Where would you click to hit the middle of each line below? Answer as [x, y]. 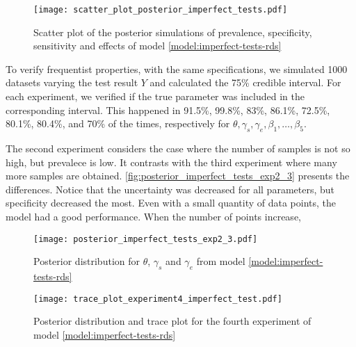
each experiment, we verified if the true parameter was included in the [155, 96]
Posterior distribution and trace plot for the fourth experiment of [172, 321]
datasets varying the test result [72, 82]
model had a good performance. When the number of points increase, [153, 216]
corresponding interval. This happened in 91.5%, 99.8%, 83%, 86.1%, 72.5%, [168, 110]
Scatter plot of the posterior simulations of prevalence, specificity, [173, 32]
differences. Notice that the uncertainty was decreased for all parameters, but [170, 189]
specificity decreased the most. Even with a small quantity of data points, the [171, 203]
